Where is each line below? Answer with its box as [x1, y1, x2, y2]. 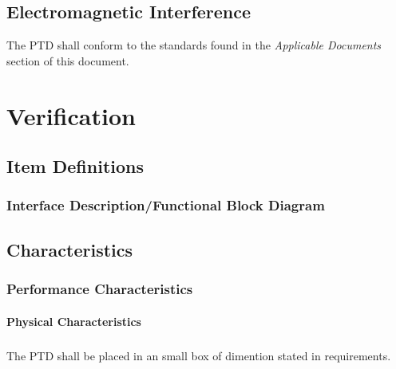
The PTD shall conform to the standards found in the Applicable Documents [6, 37, 382, 53]
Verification [6, 99, 136, 132]
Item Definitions [6, 154, 145, 179]
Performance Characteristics [6, 279, 193, 299]
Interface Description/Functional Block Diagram [6, 195, 325, 215]
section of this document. [6, 52, 129, 69]
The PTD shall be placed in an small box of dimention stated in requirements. [6, 347, 391, 363]
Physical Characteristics [6, 312, 141, 329]
